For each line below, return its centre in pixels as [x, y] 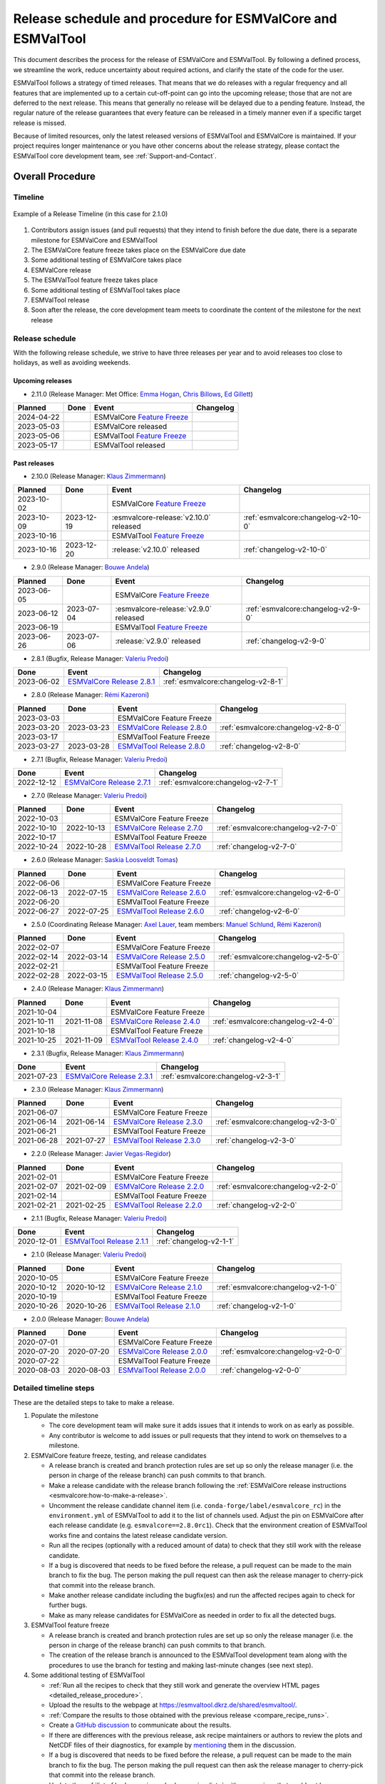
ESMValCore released [130, 427]
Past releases [34, 463]
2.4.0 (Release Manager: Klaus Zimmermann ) [97, 989]
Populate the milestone [65, 1416]
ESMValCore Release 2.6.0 [161, 892]
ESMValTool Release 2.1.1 [107, 1242]
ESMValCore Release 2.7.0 [159, 828]
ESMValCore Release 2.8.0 [163, 727]
